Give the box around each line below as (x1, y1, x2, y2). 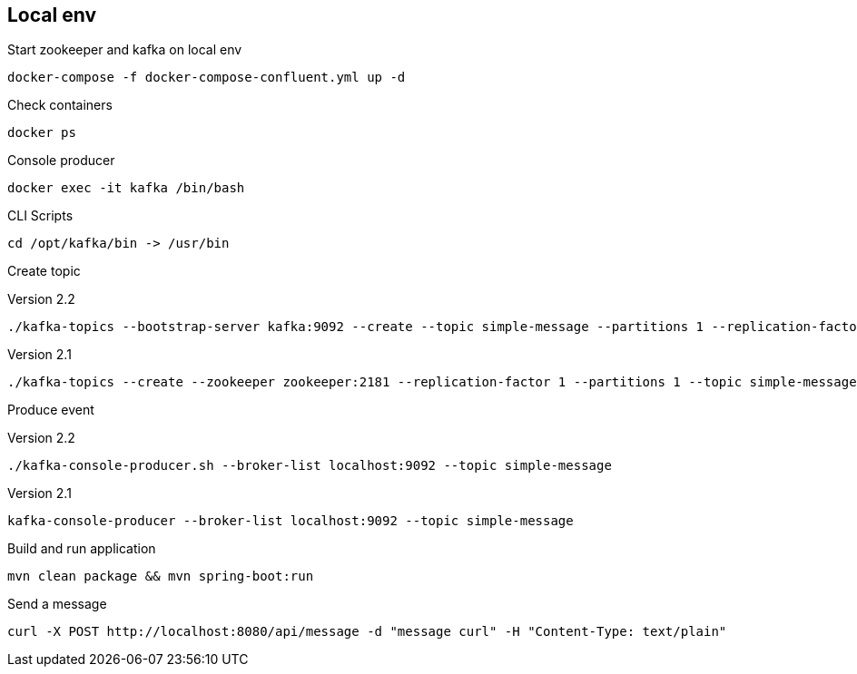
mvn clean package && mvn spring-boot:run (7, 569, 314, 584)
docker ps (7, 125, 76, 141)
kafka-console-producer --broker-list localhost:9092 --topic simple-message (7, 513, 574, 529)
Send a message (7, 596, 107, 612)
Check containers (7, 97, 113, 113)
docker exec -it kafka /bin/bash (7, 181, 245, 196)
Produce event (7, 402, 94, 418)
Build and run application (7, 541, 156, 557)
